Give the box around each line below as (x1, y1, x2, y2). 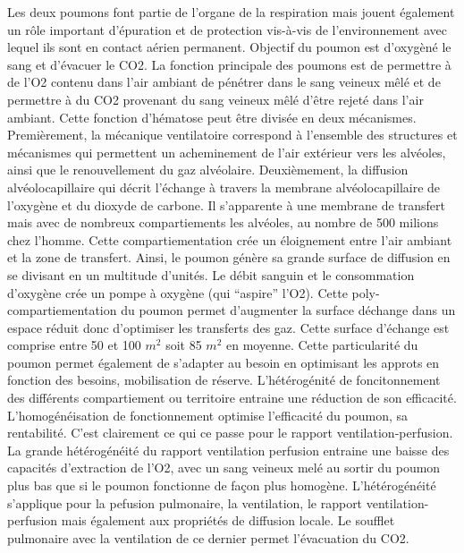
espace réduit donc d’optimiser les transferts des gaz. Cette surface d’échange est (7, 318, 450, 336)
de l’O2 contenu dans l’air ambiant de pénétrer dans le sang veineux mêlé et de (7, 72, 441, 91)
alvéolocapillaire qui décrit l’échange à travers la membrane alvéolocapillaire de (7, 177, 441, 196)
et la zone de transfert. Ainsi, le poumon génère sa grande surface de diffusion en (7, 248, 451, 267)
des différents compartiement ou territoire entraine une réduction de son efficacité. (7, 388, 457, 407)
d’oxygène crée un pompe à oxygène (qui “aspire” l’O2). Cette (7, 283, 348, 302)
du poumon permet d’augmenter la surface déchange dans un (121, 301, 456, 319)
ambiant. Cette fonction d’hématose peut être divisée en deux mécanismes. (7, 107, 417, 126)
